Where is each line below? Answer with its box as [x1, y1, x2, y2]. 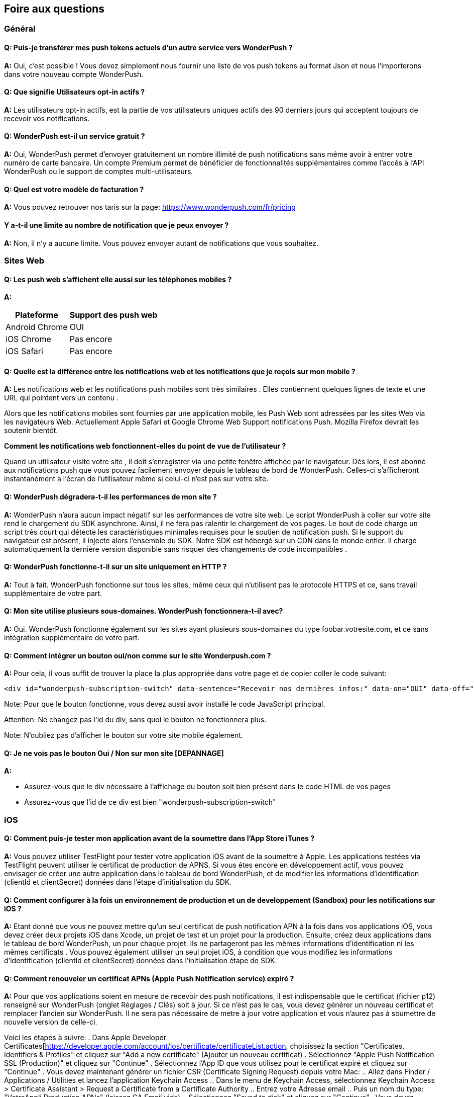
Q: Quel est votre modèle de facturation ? [4, 185, 144, 194]
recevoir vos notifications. [4, 114, 90, 123]
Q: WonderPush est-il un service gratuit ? [4, 132, 145, 141]
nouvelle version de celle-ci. [4, 1018, 97, 1027]
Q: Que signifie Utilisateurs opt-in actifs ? [4, 88, 145, 97]
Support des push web [69, 310, 158, 320]
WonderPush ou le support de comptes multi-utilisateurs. [4, 167, 193, 176]
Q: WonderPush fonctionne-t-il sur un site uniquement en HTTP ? [4, 562, 227, 571]
